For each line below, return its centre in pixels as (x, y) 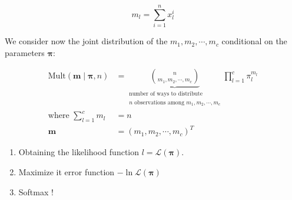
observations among (160, 102)
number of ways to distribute (166, 94)
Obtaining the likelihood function (79, 152)
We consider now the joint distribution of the (86, 41)
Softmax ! (36, 191)
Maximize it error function (67, 172)
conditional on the (254, 41)
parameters (25, 52)
